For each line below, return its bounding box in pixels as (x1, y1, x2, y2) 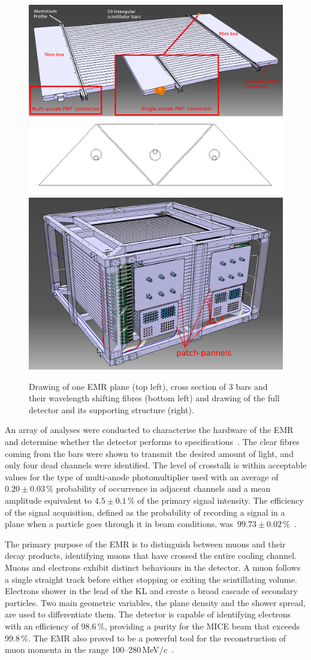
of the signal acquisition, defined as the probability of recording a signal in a (5, 505, 285, 518)
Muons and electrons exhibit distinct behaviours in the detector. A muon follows (5, 561, 301, 574)
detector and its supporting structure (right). (29, 403, 194, 416)
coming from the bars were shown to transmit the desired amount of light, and (5, 447, 294, 459)
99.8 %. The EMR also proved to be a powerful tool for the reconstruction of (5, 631, 286, 644)
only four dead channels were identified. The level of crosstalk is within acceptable (5, 459, 307, 471)
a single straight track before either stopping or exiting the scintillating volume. (5, 573, 297, 585)
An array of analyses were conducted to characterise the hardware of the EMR (5, 423, 294, 436)
